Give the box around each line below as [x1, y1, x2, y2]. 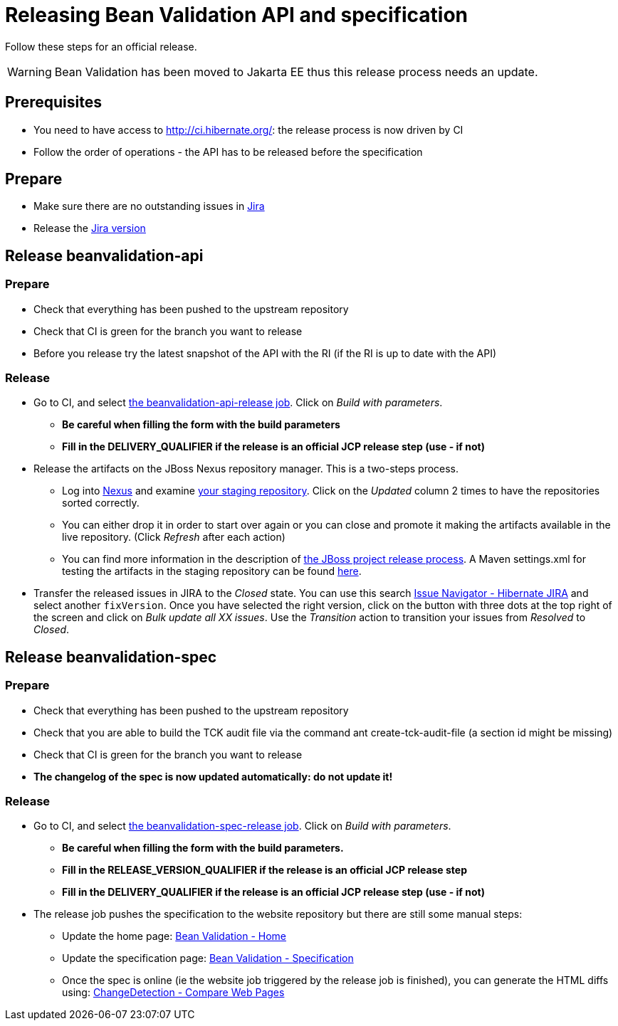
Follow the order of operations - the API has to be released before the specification [33, 145, 423, 158]
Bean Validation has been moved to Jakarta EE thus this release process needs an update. [54, 64, 538, 79]
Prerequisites [5, 93, 102, 112]
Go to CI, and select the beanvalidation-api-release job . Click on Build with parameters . [33, 396, 443, 409]
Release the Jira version [33, 222, 146, 235]
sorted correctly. [62, 497, 140, 509]
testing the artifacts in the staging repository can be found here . [62, 565, 362, 578]
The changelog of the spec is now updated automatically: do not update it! [33, 770, 393, 783]
